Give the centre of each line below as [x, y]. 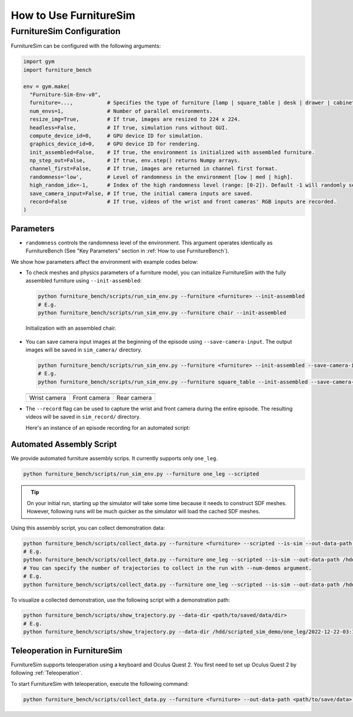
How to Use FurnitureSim [73, 15]
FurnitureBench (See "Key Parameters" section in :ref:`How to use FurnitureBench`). [127, 251]
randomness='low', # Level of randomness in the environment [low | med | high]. [161, 177]
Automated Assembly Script [64, 444]
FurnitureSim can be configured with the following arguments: [86, 46]
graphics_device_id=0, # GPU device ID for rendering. [115, 144]
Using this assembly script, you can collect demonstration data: [88, 527]
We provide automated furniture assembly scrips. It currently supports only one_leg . [114, 459]
